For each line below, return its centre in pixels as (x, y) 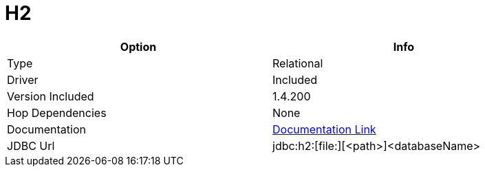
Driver (23, 79)
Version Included (51, 96)
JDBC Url (31, 146)
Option (138, 46)
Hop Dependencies (57, 112)
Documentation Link (324, 129)
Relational (298, 63)
